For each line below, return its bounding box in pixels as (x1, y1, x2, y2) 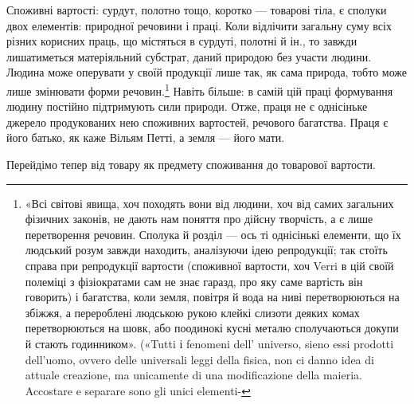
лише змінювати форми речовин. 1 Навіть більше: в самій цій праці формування (6, 80, 393, 99)
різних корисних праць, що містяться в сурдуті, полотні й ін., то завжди (6, 33, 357, 49)
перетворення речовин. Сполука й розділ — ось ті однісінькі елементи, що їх (25, 226, 401, 242)
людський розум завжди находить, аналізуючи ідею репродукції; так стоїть (25, 241, 388, 258)
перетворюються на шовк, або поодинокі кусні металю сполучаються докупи (25, 320, 399, 336)
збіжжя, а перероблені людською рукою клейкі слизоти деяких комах (25, 304, 360, 320)
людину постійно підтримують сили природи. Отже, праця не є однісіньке (6, 98, 368, 115)
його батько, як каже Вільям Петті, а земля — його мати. (6, 129, 285, 146)
